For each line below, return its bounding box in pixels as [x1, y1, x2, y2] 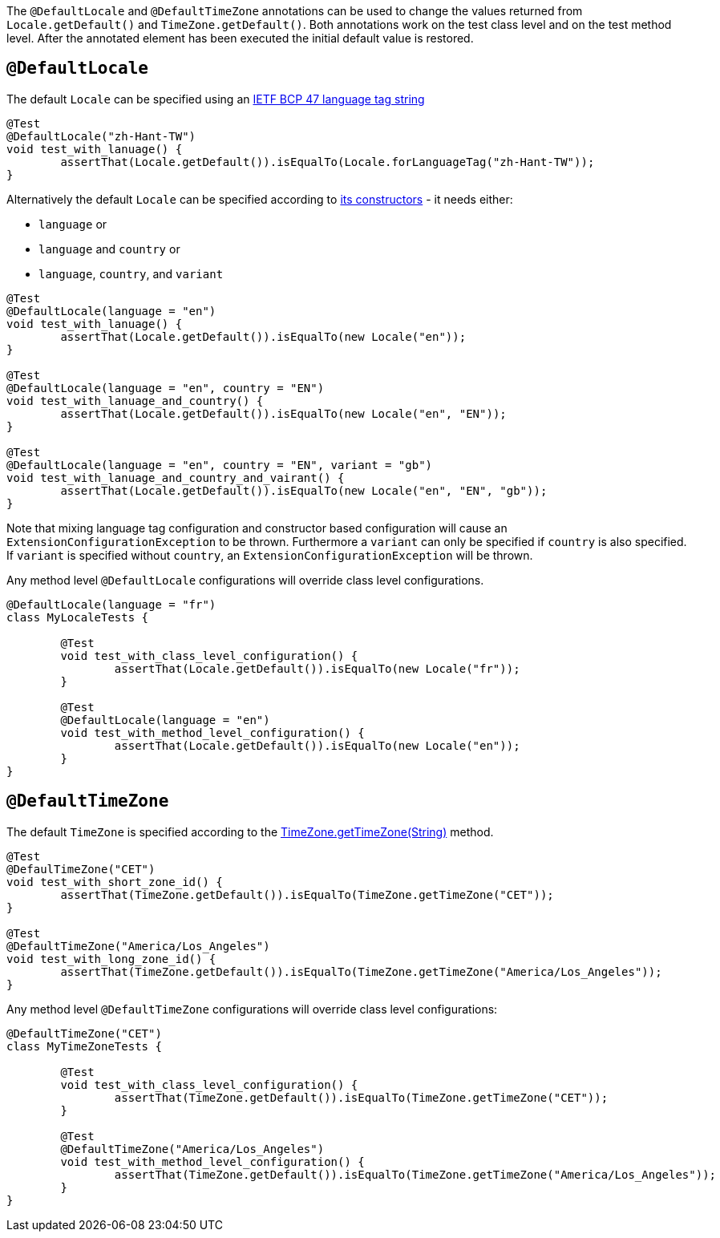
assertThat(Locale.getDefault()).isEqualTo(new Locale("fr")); [114, 661, 520, 675]
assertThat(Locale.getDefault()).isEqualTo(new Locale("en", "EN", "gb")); [60, 483, 548, 497]
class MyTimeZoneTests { [6, 1039, 162, 1053]
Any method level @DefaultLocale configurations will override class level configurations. [6, 572, 484, 587]
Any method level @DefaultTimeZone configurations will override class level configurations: [6, 1001, 498, 1016]
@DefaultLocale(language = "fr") [6, 597, 216, 611]
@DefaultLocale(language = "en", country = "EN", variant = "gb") [6, 458, 433, 471]
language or [38, 216, 107, 231]
